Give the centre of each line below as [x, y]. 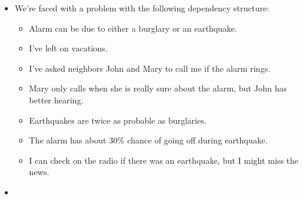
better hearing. [56, 99]
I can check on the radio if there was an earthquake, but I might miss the [164, 160]
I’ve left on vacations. [68, 48]
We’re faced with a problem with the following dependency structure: [142, 8]
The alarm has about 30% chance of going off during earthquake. [148, 140]
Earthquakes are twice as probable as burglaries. [118, 120]
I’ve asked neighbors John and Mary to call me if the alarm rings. [150, 68]
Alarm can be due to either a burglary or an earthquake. [133, 28]
